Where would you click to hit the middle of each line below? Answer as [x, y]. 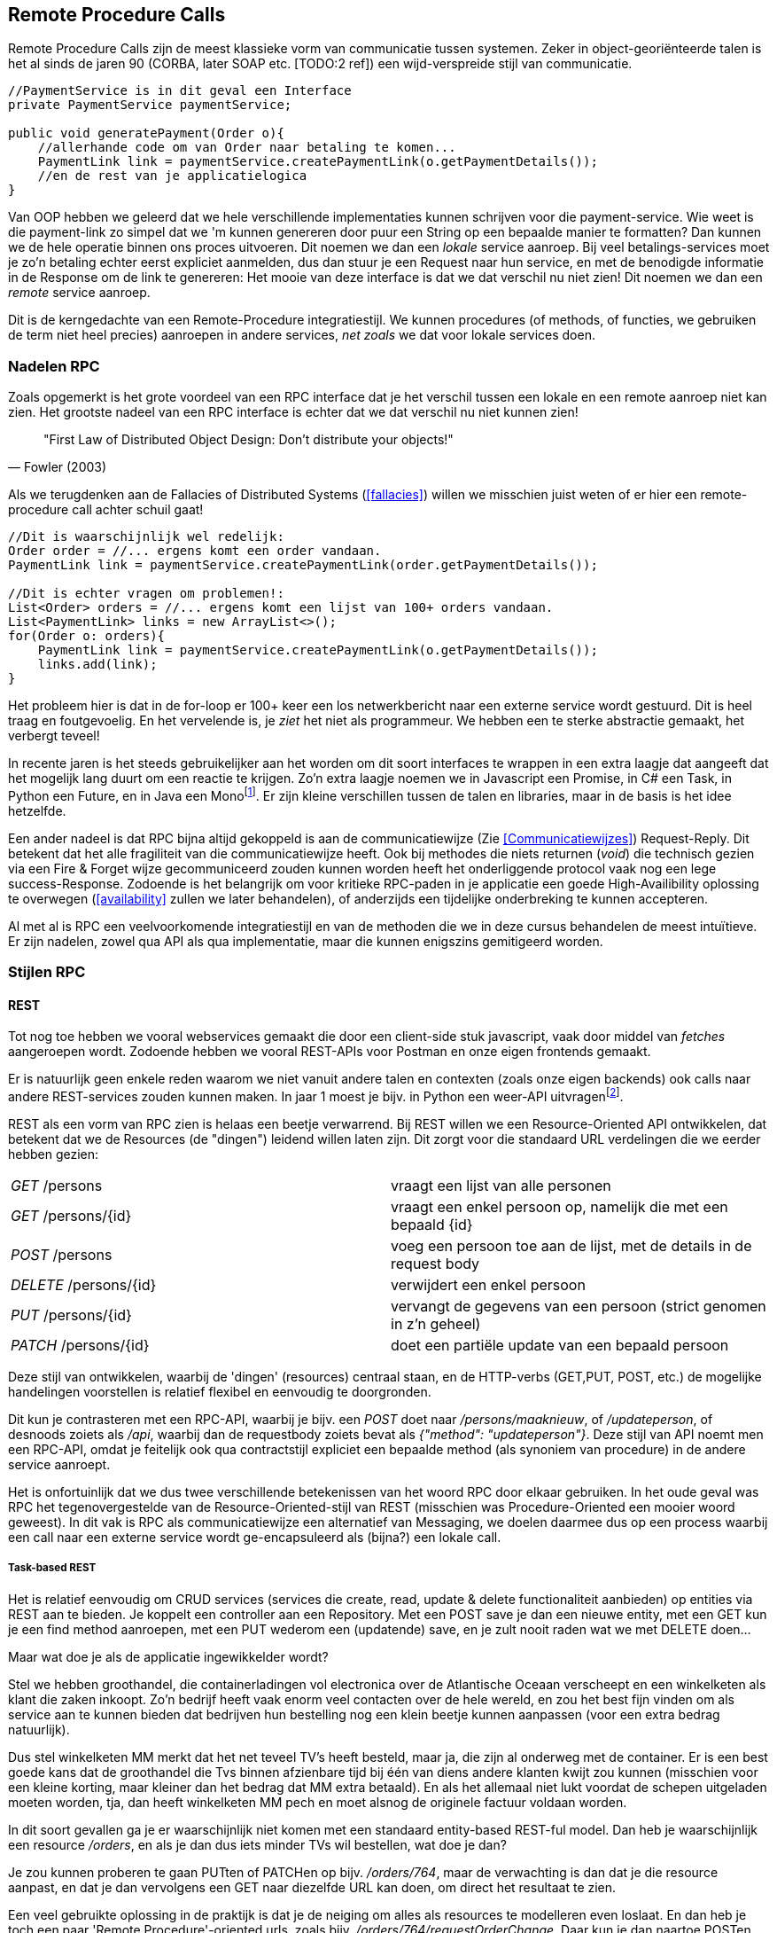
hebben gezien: [54, 1154]
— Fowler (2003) [58, 467]
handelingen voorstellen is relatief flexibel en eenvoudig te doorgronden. [220, 1392]
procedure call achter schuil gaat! [106, 510]
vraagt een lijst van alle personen [501, 1186]
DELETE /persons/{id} [84, 1285]
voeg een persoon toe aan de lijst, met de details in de [571, 1246]
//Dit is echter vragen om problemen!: [146, 594]
